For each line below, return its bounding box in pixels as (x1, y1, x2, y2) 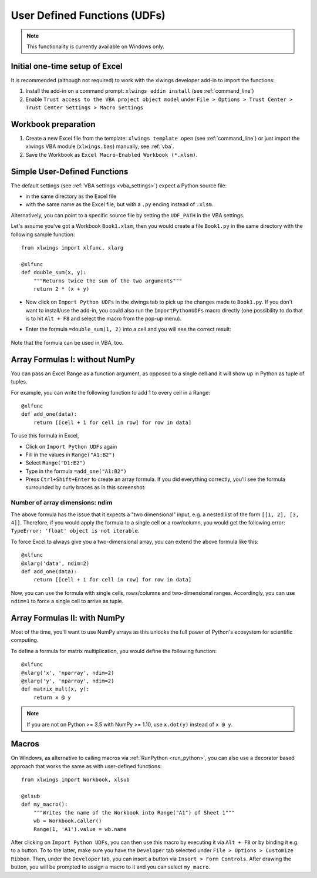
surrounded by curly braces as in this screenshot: (25, 484, 146, 491)
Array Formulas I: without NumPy (11, 354, 135, 364)
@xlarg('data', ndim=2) (21, 560, 90, 567)
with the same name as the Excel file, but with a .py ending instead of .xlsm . (25, 201, 214, 208)
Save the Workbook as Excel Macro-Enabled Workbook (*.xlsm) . (25, 151, 198, 158)
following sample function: (11, 231, 75, 238)
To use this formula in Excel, (11, 432, 79, 439)
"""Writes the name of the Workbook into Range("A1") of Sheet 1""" (33, 809, 235, 816)
